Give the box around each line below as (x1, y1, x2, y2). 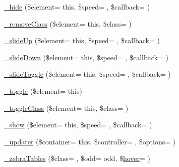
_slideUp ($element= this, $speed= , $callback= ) (4, 35, 160, 46)
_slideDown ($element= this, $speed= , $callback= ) (4, 52, 168, 62)
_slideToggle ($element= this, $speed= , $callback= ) (4, 69, 171, 79)
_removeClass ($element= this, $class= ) (4, 18, 132, 29)
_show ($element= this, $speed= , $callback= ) (4, 119, 152, 130)
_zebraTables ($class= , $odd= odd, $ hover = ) (4, 153, 151, 163)
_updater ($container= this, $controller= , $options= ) (4, 136, 176, 146)
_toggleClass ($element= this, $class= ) (4, 102, 129, 113)
